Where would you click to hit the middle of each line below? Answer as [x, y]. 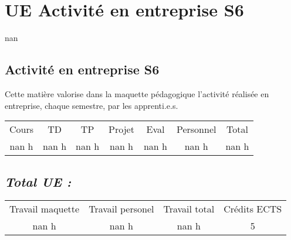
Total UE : [38, 181]
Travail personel [121, 209]
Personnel [196, 129]
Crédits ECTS [253, 209]
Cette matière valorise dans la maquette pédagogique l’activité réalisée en [137, 93]
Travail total [189, 209]
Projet [121, 129]
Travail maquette [45, 209]
